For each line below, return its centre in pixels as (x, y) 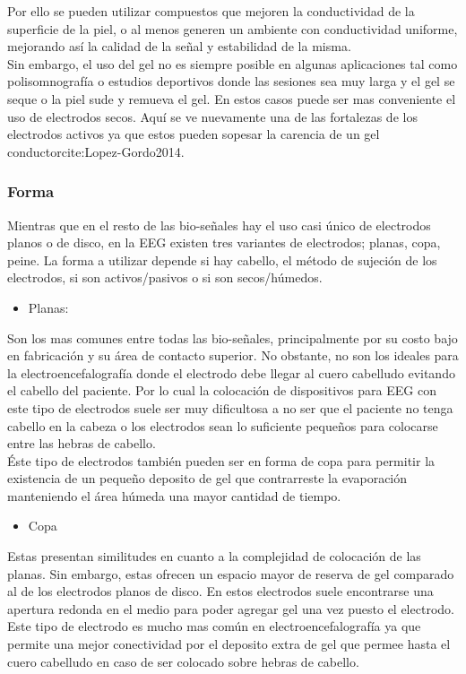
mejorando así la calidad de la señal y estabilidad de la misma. (179, 46)
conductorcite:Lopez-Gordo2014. (96, 151)
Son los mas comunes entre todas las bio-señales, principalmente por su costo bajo (233, 337)
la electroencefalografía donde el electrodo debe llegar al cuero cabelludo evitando (231, 372)
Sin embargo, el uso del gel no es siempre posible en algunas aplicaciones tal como (233, 63)
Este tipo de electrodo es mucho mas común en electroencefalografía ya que (214, 626)
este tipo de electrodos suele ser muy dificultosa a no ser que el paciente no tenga (230, 407)
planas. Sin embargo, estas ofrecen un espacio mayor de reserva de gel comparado (231, 573)
